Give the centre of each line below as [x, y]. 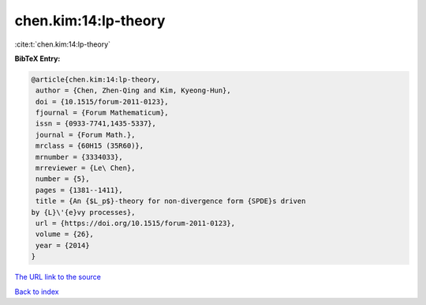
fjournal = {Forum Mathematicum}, [102, 113]
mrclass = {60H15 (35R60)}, [90, 146]
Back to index [37, 292]
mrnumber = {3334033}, [80, 157]
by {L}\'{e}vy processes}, [83, 212]
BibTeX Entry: [37, 58]
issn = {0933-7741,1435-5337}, [96, 124]
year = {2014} [63, 245]
